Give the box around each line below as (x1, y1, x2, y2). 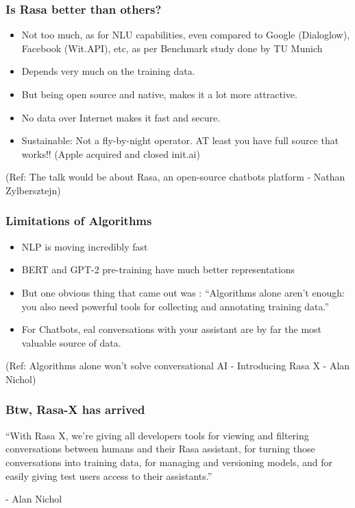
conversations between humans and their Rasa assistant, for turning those (5, 441, 315, 456)
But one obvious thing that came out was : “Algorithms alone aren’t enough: (21, 285, 345, 299)
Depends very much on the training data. (21, 64, 195, 78)
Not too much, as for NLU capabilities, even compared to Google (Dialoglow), (21, 27, 350, 42)
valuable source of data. (21, 335, 121, 349)
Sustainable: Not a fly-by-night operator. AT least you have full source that (21, 133, 339, 148)
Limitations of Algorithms (5, 212, 152, 229)
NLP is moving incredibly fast (21, 239, 148, 253)
